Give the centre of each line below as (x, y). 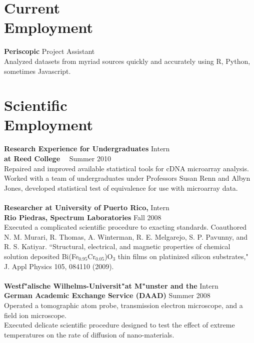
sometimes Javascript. (37, 71)
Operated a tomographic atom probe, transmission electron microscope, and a (123, 305)
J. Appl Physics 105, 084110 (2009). (59, 266)
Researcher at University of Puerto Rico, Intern (87, 207)
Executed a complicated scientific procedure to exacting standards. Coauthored (125, 227)
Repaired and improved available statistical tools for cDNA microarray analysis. (126, 168)
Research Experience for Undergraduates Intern (87, 149)
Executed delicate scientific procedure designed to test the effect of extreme (119, 325)
